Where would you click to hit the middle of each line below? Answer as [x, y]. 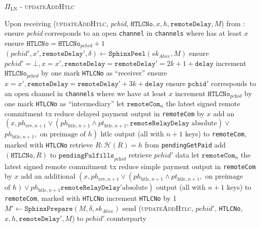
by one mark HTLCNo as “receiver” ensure [104, 73]
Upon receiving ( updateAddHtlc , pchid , [67, 23]
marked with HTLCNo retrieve [49, 145]
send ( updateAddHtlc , [158, 208]
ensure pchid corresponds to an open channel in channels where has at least [123, 33]
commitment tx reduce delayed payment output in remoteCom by [105, 113]
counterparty [127, 218]
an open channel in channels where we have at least [86, 93]
